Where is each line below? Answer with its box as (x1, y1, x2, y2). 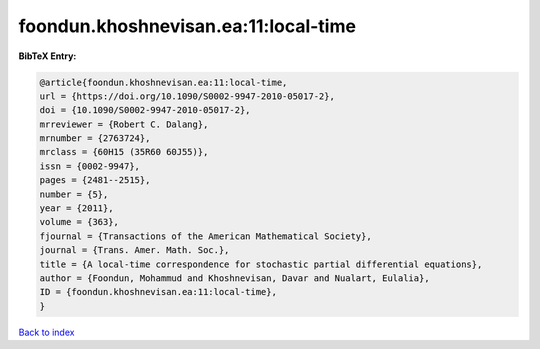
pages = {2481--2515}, (39, 175, 151, 186)
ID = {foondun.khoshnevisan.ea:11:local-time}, (39, 286, 277, 298)
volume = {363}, (39, 216, 120, 228)
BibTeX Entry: (18, 50, 77, 62)
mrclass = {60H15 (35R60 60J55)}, (39, 146, 209, 158)
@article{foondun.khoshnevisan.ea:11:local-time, (39, 76, 288, 88)
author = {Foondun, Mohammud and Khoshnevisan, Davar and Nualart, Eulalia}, (39, 273, 430, 284)
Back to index (18, 326, 75, 338)
